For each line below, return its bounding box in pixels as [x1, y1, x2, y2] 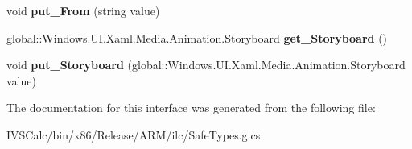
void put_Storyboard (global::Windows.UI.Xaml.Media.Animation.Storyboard [6, 56, 406, 73]
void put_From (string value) [6, 2, 160, 19]
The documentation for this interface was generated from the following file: [6, 99, 376, 116]
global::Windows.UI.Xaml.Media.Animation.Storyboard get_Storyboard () [6, 29, 388, 46]
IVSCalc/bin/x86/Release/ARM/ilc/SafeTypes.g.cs [6, 126, 261, 143]
